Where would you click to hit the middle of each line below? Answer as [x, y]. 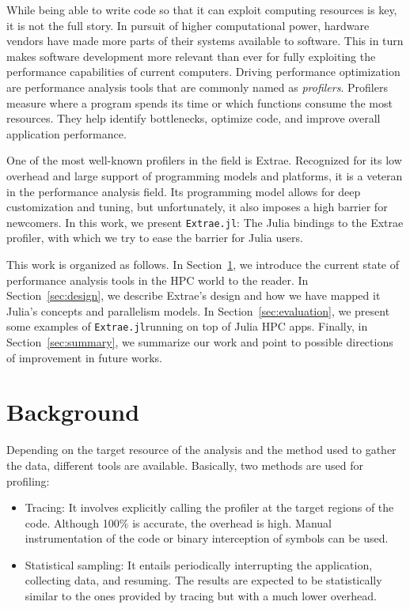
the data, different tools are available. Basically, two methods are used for [185, 465]
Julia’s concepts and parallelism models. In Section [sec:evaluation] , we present [198, 310]
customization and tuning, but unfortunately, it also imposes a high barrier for [197, 207]
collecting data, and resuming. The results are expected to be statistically [203, 580]
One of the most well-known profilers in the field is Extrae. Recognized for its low [204, 160]
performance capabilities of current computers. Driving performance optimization [203, 72]
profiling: [28, 480]
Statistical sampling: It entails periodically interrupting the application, [199, 564]
